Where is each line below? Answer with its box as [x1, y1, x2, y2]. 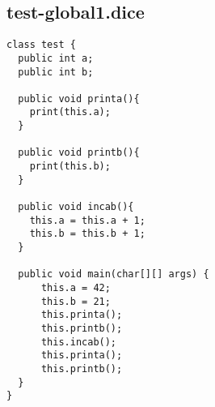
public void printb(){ [18, 147, 140, 159]
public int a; [18, 52, 94, 64]
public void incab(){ [18, 201, 134, 213]
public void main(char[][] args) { [18, 268, 209, 281]
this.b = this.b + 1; [29, 228, 145, 240]
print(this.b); [29, 161, 111, 173]
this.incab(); [40, 336, 117, 348]
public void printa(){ [18, 92, 140, 105]
